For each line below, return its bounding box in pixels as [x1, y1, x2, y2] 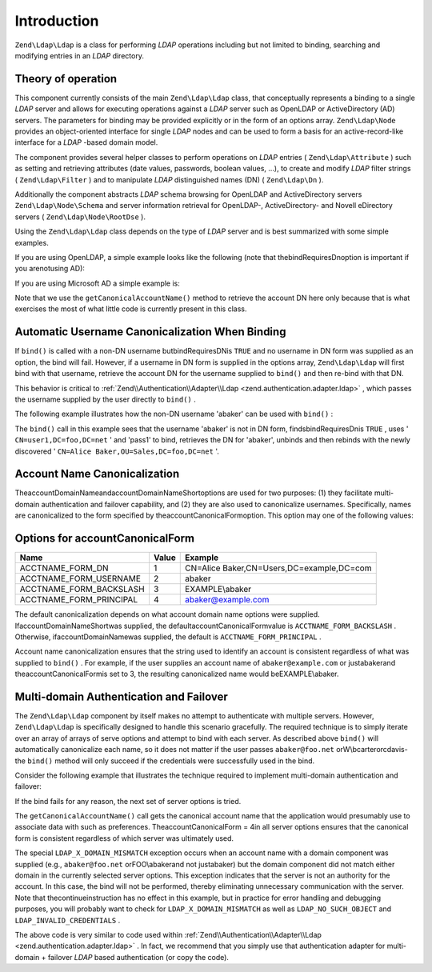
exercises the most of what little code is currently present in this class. [14, 304, 247, 314]
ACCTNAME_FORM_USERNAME [19, 573, 142, 584]
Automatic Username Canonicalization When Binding [14, 325, 286, 339]
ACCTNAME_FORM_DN [19, 562, 109, 574]
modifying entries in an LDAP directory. [14, 50, 144, 60]
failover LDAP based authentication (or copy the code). [47, 952, 230, 962]
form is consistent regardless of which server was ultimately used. [14, 833, 234, 843]
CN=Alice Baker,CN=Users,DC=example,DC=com [185, 562, 372, 574]
